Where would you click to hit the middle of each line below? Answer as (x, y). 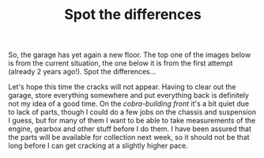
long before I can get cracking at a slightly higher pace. (98, 146)
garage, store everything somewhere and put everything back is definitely (128, 96)
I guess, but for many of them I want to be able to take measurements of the (132, 121)
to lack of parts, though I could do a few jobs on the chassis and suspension (132, 112)
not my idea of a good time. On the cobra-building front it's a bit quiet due (129, 103)
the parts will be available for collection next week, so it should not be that (129, 137)
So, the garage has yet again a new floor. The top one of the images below (130, 55)
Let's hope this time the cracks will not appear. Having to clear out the (122, 87)
